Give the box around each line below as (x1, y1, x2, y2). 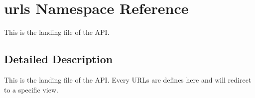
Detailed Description (4, 51, 113, 67)
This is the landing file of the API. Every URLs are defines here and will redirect (4, 74, 252, 85)
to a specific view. (4, 84, 58, 95)
